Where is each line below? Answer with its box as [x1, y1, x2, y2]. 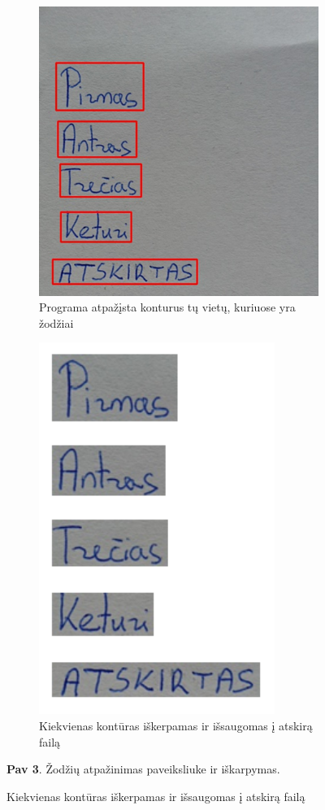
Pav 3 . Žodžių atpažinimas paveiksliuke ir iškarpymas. [6, 760, 280, 777]
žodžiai [39, 314, 74, 331]
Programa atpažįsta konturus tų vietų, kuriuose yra [39, 298, 296, 316]
